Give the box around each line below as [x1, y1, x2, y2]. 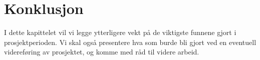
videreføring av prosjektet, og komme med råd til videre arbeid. [4, 46, 199, 57]
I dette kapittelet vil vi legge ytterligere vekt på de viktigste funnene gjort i [4, 27, 236, 37]
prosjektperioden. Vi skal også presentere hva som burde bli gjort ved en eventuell [4, 36, 256, 47]
